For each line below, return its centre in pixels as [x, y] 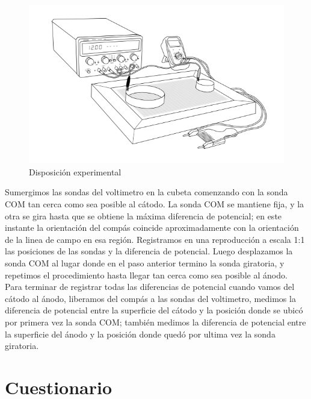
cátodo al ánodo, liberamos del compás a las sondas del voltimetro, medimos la [150, 298]
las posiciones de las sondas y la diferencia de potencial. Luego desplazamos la [149, 251]
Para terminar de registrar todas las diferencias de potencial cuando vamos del [150, 287]
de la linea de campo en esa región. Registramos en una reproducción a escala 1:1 [155, 239]
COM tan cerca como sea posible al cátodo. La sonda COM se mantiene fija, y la [155, 204]
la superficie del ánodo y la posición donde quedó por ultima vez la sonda [140, 334]
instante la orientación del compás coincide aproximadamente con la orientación [152, 228]
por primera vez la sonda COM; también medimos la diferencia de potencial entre [155, 322]
